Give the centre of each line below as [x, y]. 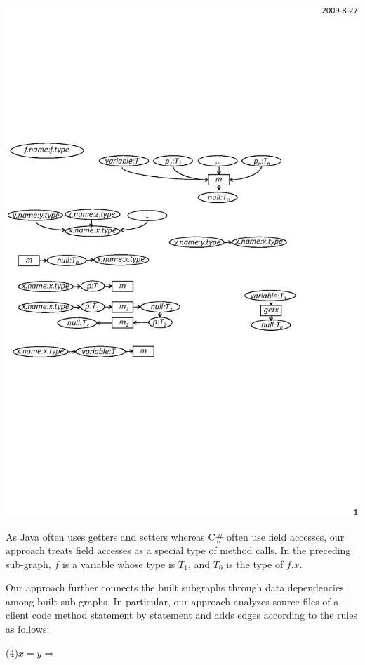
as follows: [28, 629]
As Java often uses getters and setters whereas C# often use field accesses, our [175, 536]
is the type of [255, 564]
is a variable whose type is [119, 564]
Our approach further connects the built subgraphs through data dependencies [175, 587]
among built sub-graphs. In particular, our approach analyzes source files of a [172, 601]
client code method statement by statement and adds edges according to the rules [181, 615]
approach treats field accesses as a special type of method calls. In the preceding [178, 550]
